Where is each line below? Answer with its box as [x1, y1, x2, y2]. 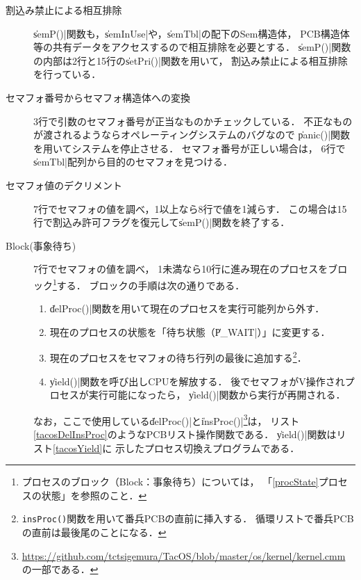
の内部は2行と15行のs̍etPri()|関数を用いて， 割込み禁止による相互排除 [33, 53, 348, 67]
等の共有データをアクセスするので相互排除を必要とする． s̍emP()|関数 [33, 40, 351, 54]
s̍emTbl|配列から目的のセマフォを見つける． [33, 154, 233, 169]
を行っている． [33, 67, 101, 81]
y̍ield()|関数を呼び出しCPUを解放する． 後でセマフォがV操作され [49, 373, 345, 388]
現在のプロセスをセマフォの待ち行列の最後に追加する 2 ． [49, 348, 307, 364]
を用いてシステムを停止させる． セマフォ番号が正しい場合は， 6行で [33, 140, 346, 155]
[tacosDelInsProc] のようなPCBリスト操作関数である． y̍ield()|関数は [33, 427, 337, 442]
